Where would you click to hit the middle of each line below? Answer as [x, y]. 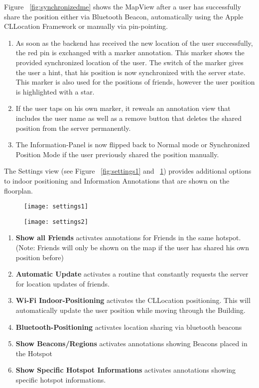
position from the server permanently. [73, 128]
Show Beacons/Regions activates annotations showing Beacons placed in [131, 343]
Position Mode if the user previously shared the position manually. [117, 154]
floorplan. [19, 190]
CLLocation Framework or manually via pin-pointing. [86, 26]
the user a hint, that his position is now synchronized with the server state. [130, 72]
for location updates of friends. [63, 283]
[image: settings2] [56, 222]
